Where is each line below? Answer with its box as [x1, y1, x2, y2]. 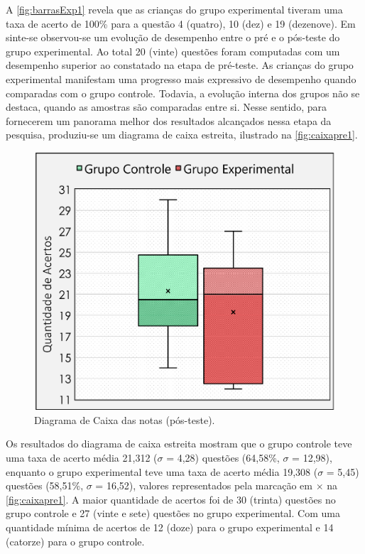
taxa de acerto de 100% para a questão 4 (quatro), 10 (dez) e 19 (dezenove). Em [6, 16, 356, 31]
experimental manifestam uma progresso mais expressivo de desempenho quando [6, 71, 356, 86]
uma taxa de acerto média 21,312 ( [6, 450, 158, 465]
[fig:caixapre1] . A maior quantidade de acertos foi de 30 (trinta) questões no [6, 491, 336, 506]
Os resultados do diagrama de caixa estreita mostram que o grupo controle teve [6, 436, 352, 451]
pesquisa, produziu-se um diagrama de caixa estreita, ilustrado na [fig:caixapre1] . [6, 127, 358, 142]
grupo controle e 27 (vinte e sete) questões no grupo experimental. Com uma [6, 506, 340, 521]
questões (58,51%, [6, 478, 84, 493]
